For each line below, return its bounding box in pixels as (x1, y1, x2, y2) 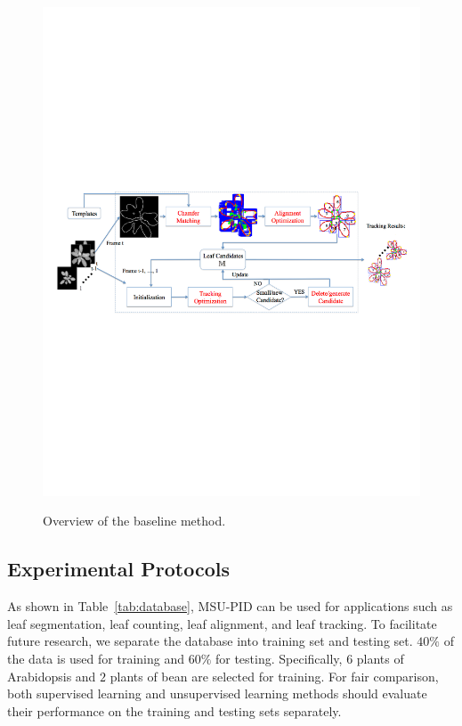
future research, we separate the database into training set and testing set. (7, 632, 413, 650)
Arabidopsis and (7, 666, 96, 685)
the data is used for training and (7, 649, 184, 668)
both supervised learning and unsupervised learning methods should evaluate (7, 684, 427, 703)
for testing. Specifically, (215, 649, 343, 668)
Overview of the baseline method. (43, 511, 226, 530)
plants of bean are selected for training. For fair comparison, (109, 666, 439, 685)
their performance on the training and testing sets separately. (7, 701, 342, 720)
